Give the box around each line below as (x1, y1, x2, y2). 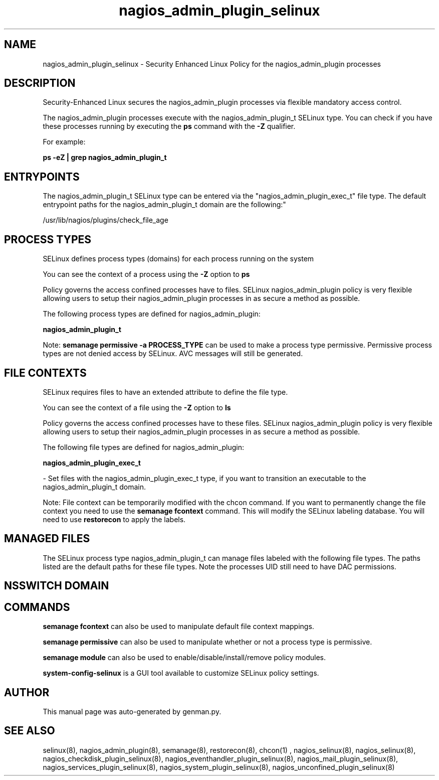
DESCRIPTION (4, 77, 76, 90)
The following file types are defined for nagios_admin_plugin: (43, 442, 245, 451)
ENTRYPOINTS (4, 170, 80, 183)
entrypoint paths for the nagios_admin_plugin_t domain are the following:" (43, 200, 286, 209)
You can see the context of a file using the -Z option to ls (43, 403, 231, 412)
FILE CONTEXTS (4, 366, 87, 379)
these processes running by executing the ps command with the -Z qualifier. (43, 122, 296, 131)
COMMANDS (4, 600, 70, 613)
